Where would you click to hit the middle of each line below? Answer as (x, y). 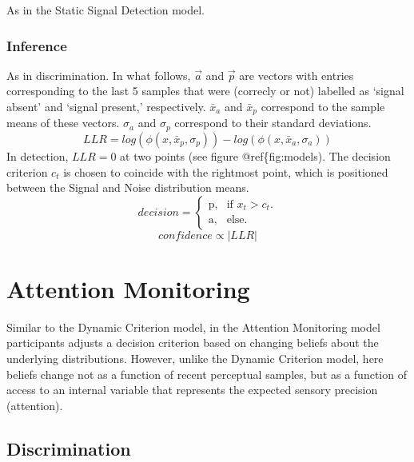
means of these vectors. (63, 123)
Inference (37, 45)
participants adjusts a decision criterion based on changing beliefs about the (193, 343)
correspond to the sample (323, 106)
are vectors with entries (297, 75)
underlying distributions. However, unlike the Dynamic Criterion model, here (195, 358)
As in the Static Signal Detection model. (105, 10)
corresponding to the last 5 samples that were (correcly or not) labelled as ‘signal (205, 91)
